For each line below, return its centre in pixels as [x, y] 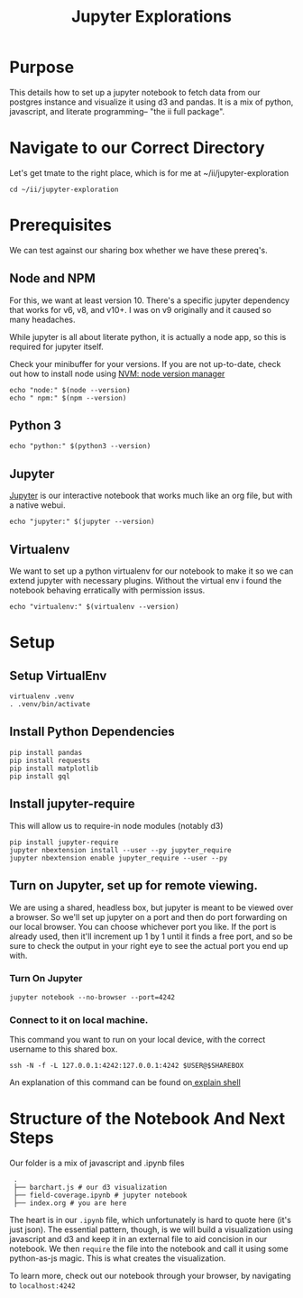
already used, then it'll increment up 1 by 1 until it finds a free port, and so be [151, 936]
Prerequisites [61, 225]
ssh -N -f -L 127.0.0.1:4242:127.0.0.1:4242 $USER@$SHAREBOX [127, 1066]
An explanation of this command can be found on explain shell [125, 1082]
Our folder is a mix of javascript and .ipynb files [97, 1163]
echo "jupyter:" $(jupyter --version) [82, 522]
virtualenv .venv [42, 696]
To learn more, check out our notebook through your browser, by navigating [150, 1276]
